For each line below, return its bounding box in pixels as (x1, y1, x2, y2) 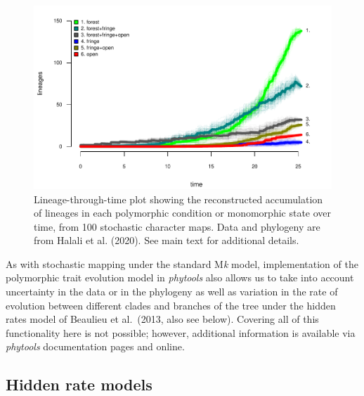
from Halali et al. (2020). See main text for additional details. (34, 233, 299, 248)
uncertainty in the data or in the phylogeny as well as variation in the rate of (6, 284, 338, 299)
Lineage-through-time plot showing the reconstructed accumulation (34, 191, 323, 206)
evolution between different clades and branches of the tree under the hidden (6, 298, 336, 312)
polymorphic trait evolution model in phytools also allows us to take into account (6, 270, 354, 285)
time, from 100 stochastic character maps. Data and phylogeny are (34, 219, 320, 234)
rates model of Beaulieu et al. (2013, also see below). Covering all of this (6, 312, 319, 326)
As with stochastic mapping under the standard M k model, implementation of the (6, 256, 358, 271)
